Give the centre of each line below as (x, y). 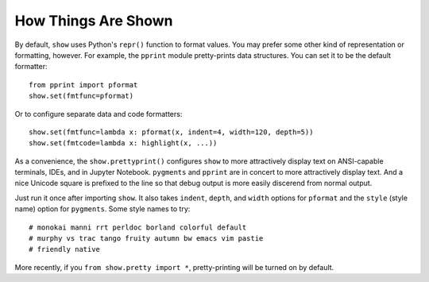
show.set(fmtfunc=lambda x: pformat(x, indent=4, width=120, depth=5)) (171, 132)
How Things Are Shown (94, 21)
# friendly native (65, 249)
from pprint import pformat (83, 85)
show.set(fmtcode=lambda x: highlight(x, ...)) (123, 143)
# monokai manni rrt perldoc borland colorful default (138, 227)
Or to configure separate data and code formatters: (99, 114)
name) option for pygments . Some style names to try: (102, 209)
